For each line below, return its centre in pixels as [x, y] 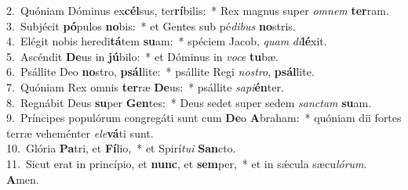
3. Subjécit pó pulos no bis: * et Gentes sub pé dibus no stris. [151, 25]
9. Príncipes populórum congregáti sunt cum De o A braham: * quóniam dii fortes [204, 118]
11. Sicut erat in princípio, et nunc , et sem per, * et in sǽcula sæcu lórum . [187, 163]
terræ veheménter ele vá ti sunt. [80, 133]
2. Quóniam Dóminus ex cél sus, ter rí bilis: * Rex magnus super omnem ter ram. [198, 10]
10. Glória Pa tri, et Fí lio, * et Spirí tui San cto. [121, 148]
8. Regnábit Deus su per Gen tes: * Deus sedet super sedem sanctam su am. [189, 102]
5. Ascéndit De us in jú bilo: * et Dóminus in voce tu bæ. [142, 56]
